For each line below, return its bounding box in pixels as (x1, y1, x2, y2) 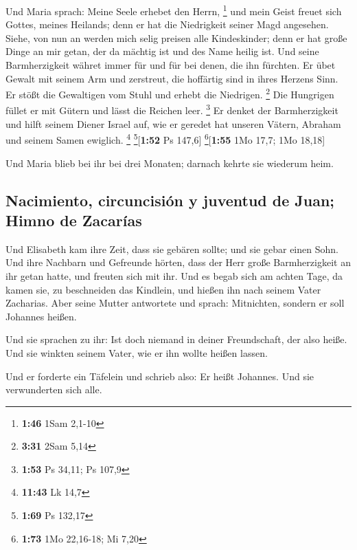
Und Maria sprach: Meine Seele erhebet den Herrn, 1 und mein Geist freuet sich (5, 2, 342, 18)
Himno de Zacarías (5, 209, 142, 230)
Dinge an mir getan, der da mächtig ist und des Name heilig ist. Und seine (5, 44, 319, 58)
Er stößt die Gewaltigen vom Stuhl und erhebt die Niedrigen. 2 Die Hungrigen (5, 85, 334, 101)
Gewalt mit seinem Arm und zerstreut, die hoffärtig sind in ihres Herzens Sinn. (5, 71, 338, 85)
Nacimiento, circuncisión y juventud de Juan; (5, 189, 335, 210)
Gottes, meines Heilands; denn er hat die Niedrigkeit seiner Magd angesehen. (5, 17, 329, 32)
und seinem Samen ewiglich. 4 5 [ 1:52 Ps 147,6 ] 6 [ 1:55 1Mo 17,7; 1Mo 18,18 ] (5, 131, 325, 146)
